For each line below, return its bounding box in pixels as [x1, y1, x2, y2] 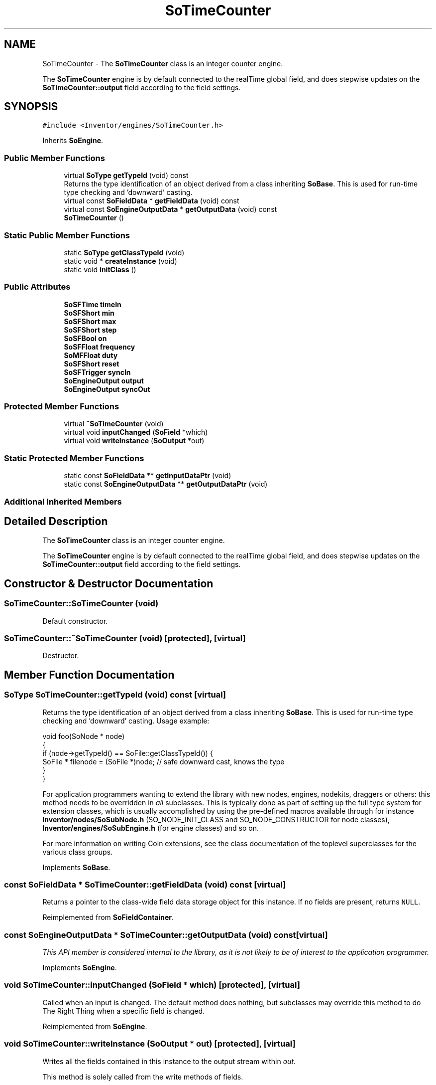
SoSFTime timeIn [64, 300, 121, 309]
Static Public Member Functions [4, 230, 130, 240]
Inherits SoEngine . [42, 136, 104, 145]
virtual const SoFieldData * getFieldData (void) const [64, 196, 239, 205]
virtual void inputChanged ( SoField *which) [64, 428, 208, 437]
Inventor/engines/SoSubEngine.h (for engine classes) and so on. [42, 823, 259, 832]
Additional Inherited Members [4, 496, 122, 507]
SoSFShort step [64, 325, 117, 334]
